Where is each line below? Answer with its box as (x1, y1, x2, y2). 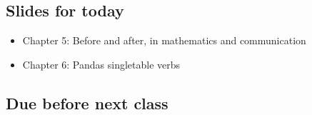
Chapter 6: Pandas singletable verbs (22, 56, 181, 71)
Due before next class (6, 91, 168, 114)
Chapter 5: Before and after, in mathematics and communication (22, 33, 306, 48)
